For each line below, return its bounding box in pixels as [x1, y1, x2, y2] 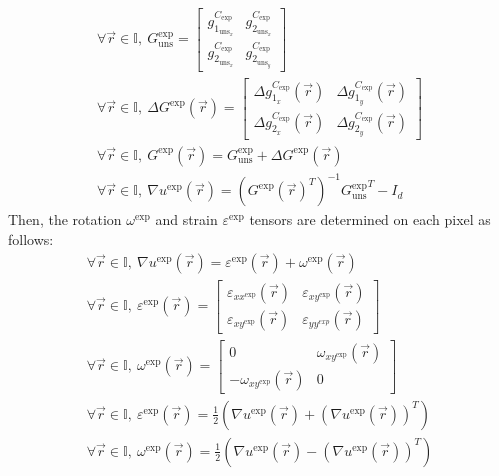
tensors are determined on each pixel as [249, 209, 491, 230]
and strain [155, 209, 218, 230]
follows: [8, 228, 54, 249]
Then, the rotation [8, 209, 122, 230]
